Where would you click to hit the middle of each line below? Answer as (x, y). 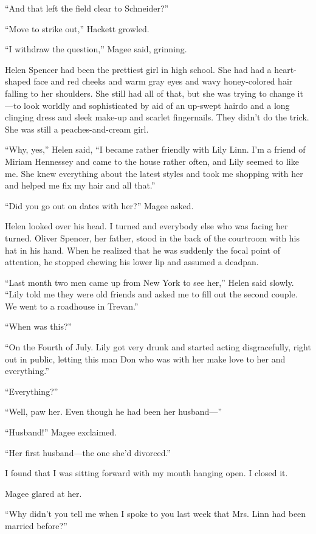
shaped (18, 81)
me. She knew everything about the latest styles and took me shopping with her (154, 173)
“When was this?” (39, 326)
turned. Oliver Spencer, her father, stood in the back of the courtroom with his (153, 238)
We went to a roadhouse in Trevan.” (72, 306)
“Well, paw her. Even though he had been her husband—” (113, 411)
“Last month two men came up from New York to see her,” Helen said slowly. (149, 282)
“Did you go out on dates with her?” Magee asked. (99, 205)
